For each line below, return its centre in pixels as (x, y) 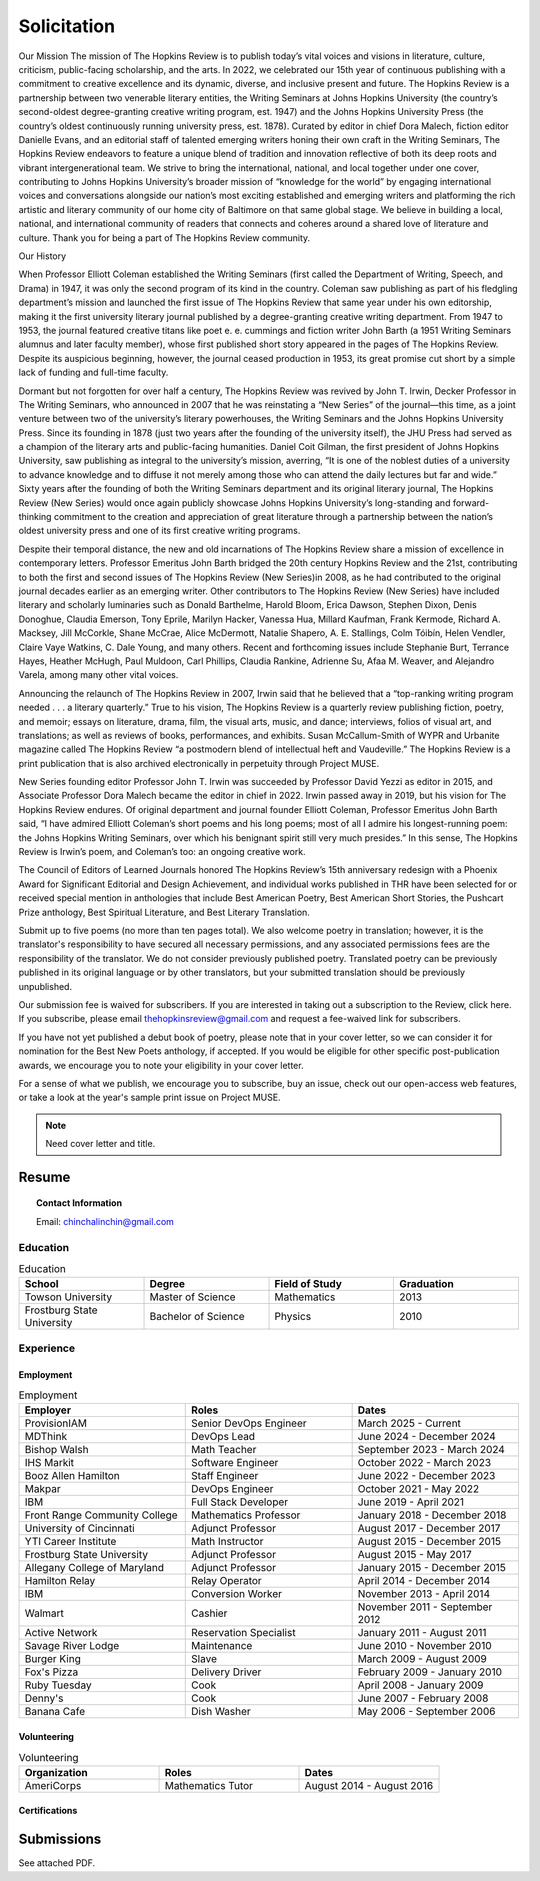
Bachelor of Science (197, 1317)
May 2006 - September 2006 (426, 1712)
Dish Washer (221, 1712)
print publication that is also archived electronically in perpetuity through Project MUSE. (199, 763)
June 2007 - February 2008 (423, 1698)
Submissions (60, 1839)
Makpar (42, 1489)
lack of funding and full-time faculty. (93, 372)
